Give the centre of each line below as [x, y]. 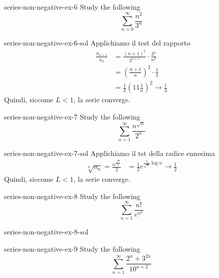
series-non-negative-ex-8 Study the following [72, 196]
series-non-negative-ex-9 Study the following [72, 248]
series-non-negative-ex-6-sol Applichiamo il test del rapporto [97, 43]
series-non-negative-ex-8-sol [46, 232]
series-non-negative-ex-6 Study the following [72, 7]
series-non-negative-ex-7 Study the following [72, 116]
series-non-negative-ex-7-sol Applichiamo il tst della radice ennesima [109, 153]
